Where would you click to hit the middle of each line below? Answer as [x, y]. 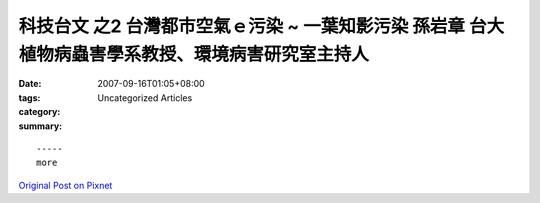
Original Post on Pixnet [65, 185]
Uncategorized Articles [145, 97]
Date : [30, 84]
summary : [40, 126]
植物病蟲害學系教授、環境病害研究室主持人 [194, 54]
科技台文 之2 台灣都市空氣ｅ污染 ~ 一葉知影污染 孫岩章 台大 [261, 26]
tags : [29, 97]
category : [39, 112]
